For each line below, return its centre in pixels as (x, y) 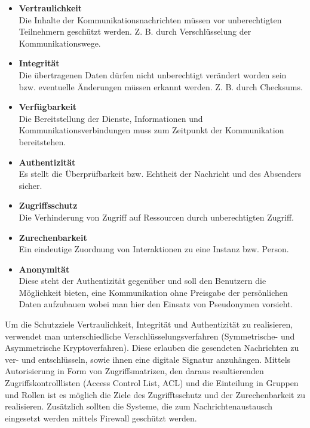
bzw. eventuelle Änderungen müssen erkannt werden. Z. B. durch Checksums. (161, 86)
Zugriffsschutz (48, 205)
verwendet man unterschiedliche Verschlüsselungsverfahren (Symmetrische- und (150, 336)
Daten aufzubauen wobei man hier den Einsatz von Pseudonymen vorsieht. (156, 304)
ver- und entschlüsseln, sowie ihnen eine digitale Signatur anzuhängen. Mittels (148, 359)
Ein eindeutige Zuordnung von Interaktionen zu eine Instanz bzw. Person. (154, 249)
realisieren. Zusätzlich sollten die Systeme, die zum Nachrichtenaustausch (139, 406)
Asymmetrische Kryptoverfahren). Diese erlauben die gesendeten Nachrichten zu (152, 348)
